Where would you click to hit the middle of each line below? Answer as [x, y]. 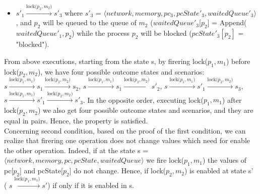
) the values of [224, 160]
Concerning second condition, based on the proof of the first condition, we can [125, 130]
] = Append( [227, 22]
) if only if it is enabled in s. [91, 185]
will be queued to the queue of [89, 22]
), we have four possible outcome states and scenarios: [121, 71]
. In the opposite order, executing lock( [143, 100]
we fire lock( [165, 160]
